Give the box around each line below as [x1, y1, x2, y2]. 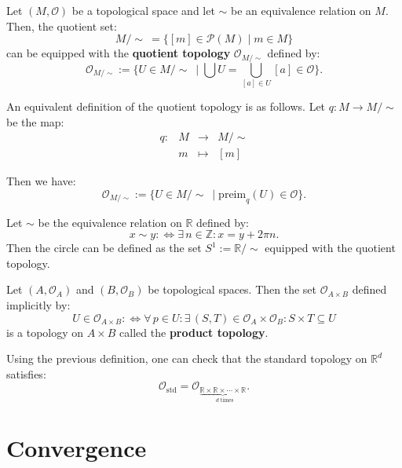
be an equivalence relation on [231, 2, 371, 18]
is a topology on [6, 324, 84, 340]
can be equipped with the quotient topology [6, 45, 231, 61]
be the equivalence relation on [38, 214, 182, 230]
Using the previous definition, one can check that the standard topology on [6, 350, 367, 367]
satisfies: [6, 365, 46, 382]
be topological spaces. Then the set [148, 281, 317, 298]
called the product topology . [119, 324, 269, 340]
